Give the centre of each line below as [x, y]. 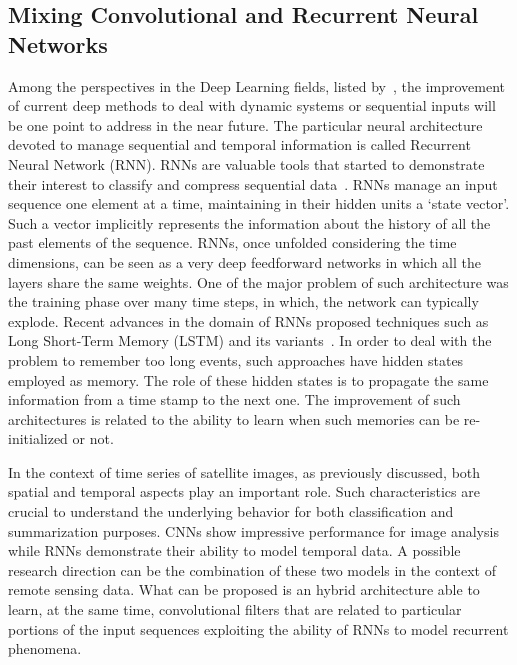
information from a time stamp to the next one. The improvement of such [234, 399]
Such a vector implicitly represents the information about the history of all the [249, 222]
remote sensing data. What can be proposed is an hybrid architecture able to [244, 589]
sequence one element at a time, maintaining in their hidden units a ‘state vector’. [259, 203]
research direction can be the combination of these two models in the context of [252, 569]
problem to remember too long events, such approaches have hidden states [236, 359]
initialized [38, 438]
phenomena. [45, 648]
